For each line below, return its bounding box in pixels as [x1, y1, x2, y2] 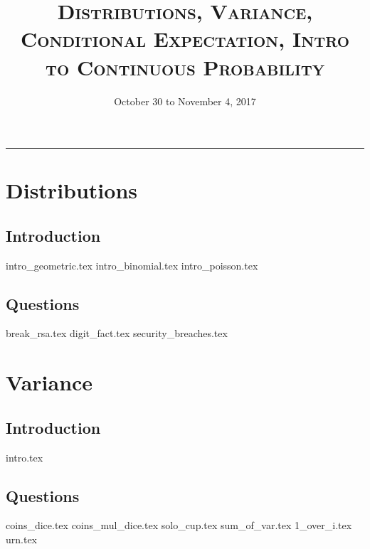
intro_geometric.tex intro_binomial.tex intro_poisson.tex [6, 257, 258, 272]
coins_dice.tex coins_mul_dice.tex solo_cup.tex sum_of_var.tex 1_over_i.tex [6, 518, 352, 533]
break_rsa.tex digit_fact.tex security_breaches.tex [6, 326, 228, 341]
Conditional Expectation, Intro [20, 24, 350, 53]
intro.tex [6, 449, 43, 464]
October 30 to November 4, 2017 [114, 93, 256, 108]
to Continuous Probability [45, 52, 325, 81]
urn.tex [6, 532, 38, 547]
